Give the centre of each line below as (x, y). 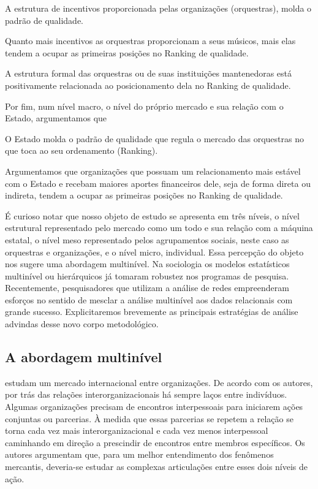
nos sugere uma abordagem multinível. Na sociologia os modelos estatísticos (147, 264)
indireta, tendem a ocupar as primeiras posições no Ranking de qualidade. (144, 195)
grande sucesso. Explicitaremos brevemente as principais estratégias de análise (152, 312)
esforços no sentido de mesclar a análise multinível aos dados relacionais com (149, 299)
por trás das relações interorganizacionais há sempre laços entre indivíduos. (146, 394)
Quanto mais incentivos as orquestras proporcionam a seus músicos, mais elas (150, 41)
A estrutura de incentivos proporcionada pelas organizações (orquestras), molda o (158, 8)
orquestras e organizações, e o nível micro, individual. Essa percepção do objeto (154, 252)
